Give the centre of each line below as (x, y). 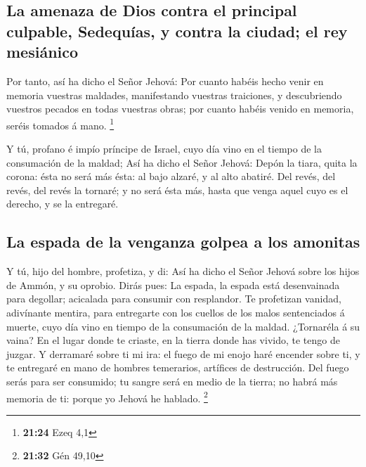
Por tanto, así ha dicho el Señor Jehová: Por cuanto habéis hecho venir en (165, 81)
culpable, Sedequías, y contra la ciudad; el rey (177, 31)
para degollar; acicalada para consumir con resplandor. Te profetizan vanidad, (174, 299)
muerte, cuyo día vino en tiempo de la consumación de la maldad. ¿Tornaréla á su (183, 326)
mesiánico (43, 52)
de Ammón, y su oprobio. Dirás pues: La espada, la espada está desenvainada (173, 284)
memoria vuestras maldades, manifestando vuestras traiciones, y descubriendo (174, 95)
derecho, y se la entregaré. (63, 204)
